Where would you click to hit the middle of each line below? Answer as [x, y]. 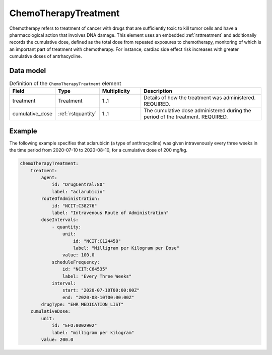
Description [158, 91]
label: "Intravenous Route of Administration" [110, 213]
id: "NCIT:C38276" [75, 206]
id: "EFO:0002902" [75, 326]
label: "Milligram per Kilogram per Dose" [126, 248]
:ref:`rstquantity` [77, 114]
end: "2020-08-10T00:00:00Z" [98, 297]
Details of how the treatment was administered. [200, 98]
